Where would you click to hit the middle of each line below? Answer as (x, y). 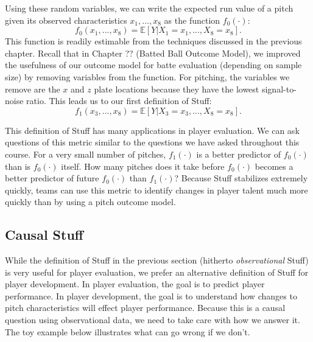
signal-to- (279, 89)
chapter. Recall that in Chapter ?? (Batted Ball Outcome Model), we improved (153, 53)
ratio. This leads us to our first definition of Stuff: (119, 101)
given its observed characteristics (66, 20)
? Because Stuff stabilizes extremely (241, 178)
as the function (192, 20)
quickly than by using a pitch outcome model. (90, 202)
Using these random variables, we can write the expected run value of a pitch (149, 8)
